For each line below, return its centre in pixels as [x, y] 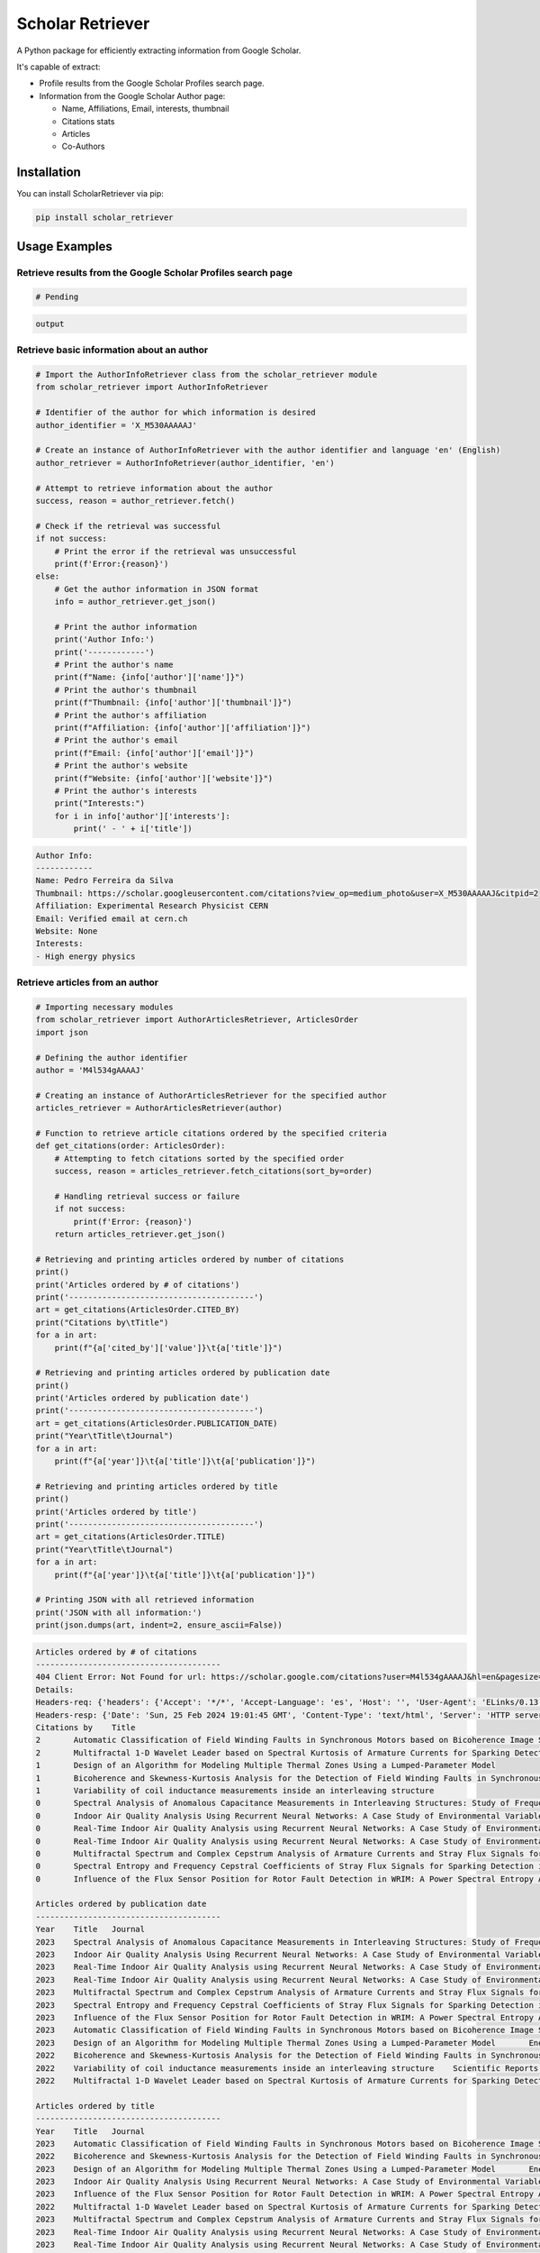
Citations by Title [85, 1728]
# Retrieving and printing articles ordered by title [157, 1486]
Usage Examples [64, 246]
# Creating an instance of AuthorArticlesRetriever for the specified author [211, 1095]
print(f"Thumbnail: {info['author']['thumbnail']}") [173, 702]
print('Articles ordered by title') [117, 1511]
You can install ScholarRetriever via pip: [90, 194]
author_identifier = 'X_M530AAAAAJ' [117, 425]
